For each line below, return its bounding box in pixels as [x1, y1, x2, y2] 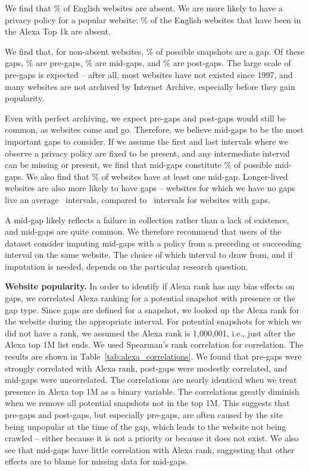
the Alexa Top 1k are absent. [5, 25, 111, 38]
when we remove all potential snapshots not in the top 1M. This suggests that [5, 397, 290, 409]
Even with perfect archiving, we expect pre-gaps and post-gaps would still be [5, 111, 286, 124]
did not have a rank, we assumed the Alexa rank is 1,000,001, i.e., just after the [5, 326, 296, 339]
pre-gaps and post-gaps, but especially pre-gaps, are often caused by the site [5, 408, 283, 420]
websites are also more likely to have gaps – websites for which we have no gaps [5, 182, 295, 194]
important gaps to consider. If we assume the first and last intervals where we [5, 135, 288, 147]
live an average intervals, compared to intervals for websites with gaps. [5, 193, 270, 205]
